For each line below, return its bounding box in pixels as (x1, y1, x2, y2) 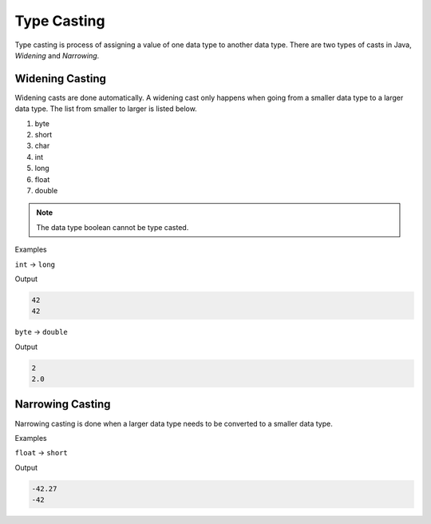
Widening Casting (14, 72, 107, 85)
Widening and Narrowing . (14, 50, 100, 60)
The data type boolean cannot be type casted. (36, 222, 189, 232)
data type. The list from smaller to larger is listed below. (14, 104, 197, 113)
